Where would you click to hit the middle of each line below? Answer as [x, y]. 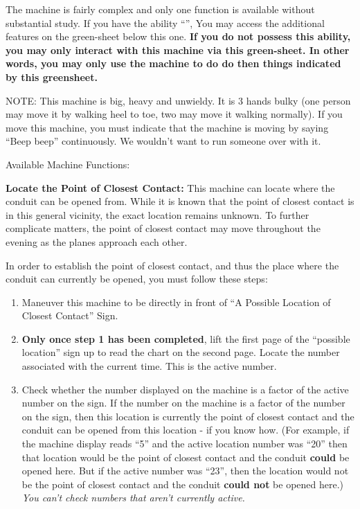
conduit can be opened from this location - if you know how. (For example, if [186, 430]
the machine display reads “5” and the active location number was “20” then [184, 444]
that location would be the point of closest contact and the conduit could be [186, 457]
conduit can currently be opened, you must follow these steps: [137, 279]
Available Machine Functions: [68, 164]
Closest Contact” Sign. [70, 315]
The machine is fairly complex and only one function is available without [160, 9]
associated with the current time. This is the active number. [149, 366]
